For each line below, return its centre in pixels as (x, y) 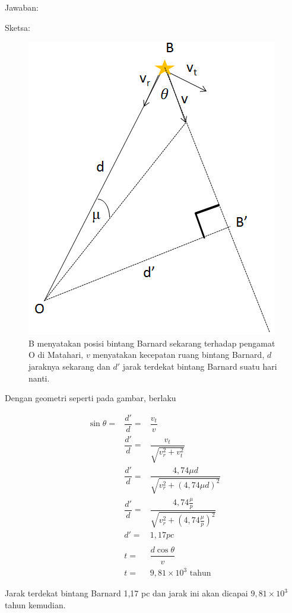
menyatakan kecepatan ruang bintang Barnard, (179, 355)
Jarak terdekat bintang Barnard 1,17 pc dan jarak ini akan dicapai (126, 593)
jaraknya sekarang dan (69, 366)
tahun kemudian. (35, 604)
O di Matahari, (56, 355)
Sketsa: (18, 27)
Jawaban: (22, 7)
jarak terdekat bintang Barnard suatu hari (200, 366)
